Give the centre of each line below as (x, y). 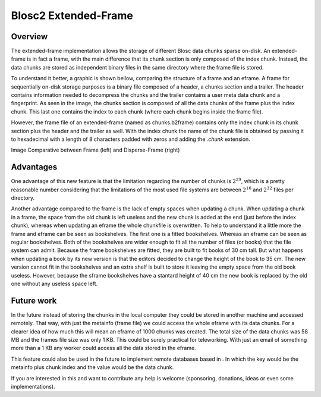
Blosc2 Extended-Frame (72, 15)
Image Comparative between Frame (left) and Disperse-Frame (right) (95, 150)
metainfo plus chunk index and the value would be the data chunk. (92, 367)
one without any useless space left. (54, 283)
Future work (34, 300)
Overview (29, 37)
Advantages (34, 167)
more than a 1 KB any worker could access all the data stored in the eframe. (103, 348)
